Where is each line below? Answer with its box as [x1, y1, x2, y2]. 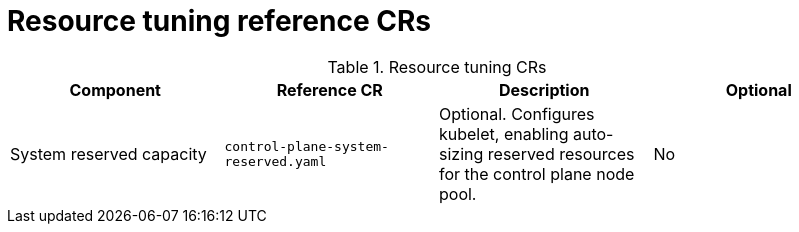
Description [499, 79, 590, 100]
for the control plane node [439, 163, 635, 184]
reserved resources [487, 143, 635, 164]
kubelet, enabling [439, 123, 569, 144]
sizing [439, 143, 484, 164]
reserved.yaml [224, 153, 327, 169]
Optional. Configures [439, 103, 595, 124]
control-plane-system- [224, 138, 389, 154]
